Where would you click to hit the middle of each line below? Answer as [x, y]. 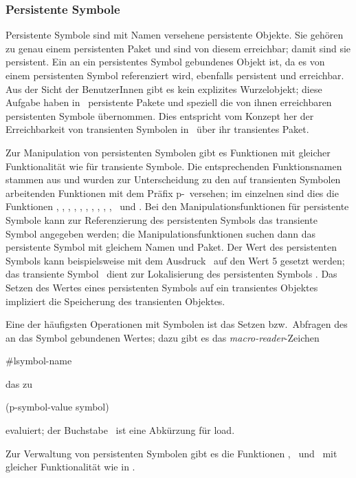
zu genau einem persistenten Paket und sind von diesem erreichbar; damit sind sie [178, 48]
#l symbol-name [39, 361]
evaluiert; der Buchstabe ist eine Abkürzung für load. [120, 430]
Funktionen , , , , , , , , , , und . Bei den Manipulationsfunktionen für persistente [177, 206]
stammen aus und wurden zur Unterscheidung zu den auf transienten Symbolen [173, 179]
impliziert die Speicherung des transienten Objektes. [115, 301]
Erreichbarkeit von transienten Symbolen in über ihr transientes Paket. [157, 129]
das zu [19, 383]
